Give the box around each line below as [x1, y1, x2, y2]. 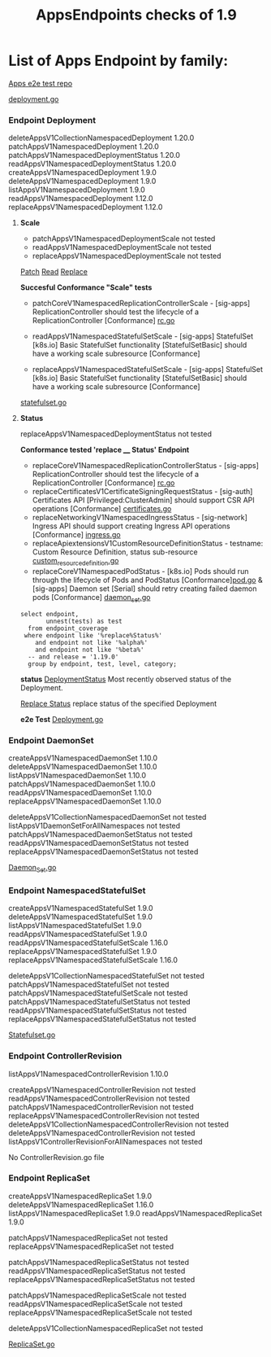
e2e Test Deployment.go [19, 714, 104, 724]
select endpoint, [19, 610, 80, 618]
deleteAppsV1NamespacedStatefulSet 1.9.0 [8, 912, 153, 921]
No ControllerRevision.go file [8, 1152, 105, 1162]
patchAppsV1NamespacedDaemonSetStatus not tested [8, 830, 193, 839]
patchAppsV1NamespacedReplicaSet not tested [8, 1232, 169, 1242]
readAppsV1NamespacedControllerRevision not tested [8, 1093, 191, 1103]
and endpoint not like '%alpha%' [35, 638, 148, 646]
